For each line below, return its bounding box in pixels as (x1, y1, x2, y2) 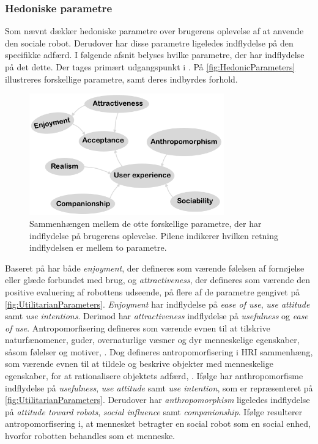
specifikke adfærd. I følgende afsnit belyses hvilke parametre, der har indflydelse (5, 48, 305, 61)
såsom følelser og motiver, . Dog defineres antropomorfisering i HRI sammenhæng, (5, 345, 313, 358)
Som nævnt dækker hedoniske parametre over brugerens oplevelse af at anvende (5, 24, 304, 37)
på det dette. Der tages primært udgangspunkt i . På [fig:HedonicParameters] (5, 61, 295, 73)
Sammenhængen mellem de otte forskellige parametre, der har (29, 216, 262, 229)
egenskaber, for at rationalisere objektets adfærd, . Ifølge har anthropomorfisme (5, 369, 303, 382)
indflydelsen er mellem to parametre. (29, 241, 167, 254)
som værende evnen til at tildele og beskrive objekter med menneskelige (5, 357, 273, 370)
